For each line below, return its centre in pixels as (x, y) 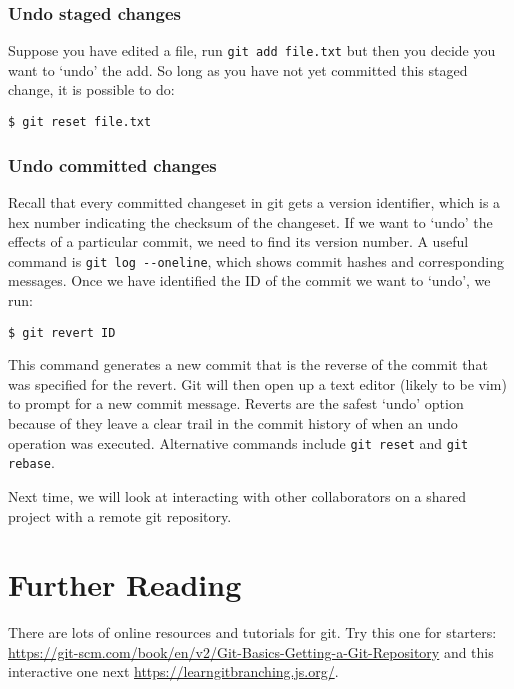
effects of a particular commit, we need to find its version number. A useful (238, 241)
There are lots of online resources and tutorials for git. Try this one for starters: (252, 632)
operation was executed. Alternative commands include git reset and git (238, 442)
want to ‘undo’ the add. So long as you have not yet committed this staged (238, 69)
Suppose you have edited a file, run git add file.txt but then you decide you (252, 50)
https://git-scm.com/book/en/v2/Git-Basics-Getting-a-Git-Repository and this (251, 651)
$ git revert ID (62, 332)
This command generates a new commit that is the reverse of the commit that (248, 364)
